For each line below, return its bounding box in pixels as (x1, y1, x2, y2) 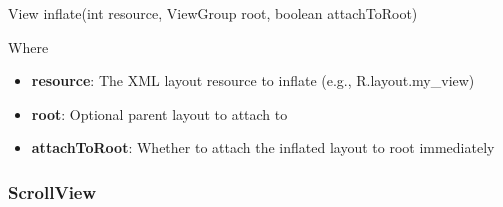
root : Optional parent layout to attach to (31, 103, 288, 124)
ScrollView (8, 179, 97, 204)
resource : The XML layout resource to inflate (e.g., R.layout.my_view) (31, 70, 475, 91)
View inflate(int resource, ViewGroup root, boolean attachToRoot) (8, 3, 418, 23)
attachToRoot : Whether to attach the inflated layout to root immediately (31, 137, 495, 158)
